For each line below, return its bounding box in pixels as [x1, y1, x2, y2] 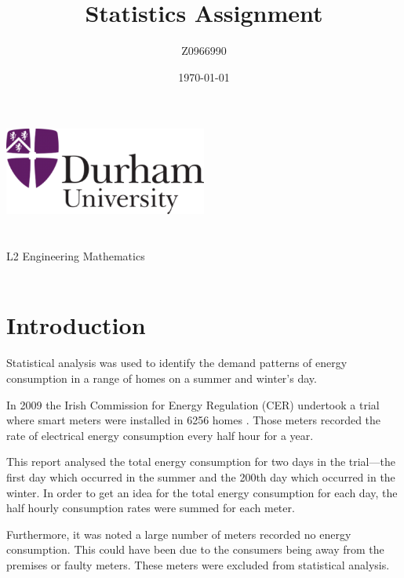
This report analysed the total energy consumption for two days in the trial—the [6, 453, 395, 470]
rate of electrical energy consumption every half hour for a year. [6, 427, 314, 443]
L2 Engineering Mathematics [6, 248, 145, 264]
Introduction [6, 309, 146, 341]
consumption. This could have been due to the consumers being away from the [6, 541, 384, 558]
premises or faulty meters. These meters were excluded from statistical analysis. [6, 556, 390, 573]
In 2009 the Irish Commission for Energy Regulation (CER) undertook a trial [6, 396, 380, 413]
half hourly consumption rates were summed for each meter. [6, 500, 295, 516]
